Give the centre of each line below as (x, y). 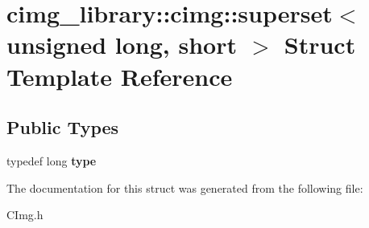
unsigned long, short (122, 45)
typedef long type (52, 160)
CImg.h (25, 215)
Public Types (63, 127)
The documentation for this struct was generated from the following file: (185, 187)
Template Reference (120, 76)
